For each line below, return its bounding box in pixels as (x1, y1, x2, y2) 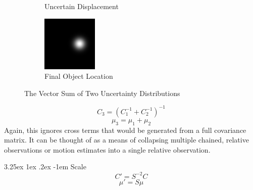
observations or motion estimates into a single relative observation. (4, 144, 211, 155)
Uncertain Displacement (44, 1, 119, 11)
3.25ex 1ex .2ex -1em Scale (4, 161, 86, 172)
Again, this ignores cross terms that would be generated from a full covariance (4, 124, 246, 135)
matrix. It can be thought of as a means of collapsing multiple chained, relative (4, 134, 249, 145)
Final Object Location (44, 71, 113, 81)
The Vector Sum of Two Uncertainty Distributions (24, 87, 180, 98)
